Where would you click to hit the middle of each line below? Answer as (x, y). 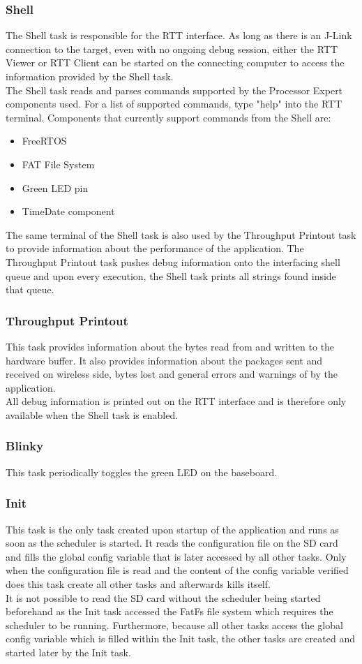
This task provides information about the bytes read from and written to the (170, 346)
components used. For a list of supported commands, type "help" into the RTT (174, 104)
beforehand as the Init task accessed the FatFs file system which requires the (169, 611)
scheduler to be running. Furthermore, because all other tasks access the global (174, 625)
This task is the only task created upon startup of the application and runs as (172, 529)
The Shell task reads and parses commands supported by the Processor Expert (174, 90)
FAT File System (58, 164)
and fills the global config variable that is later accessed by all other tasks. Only (176, 556)
